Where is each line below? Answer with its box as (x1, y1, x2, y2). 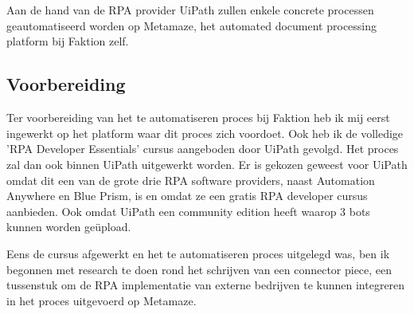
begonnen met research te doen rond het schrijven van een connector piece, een (6, 261, 393, 277)
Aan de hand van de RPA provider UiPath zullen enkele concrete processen (6, 2, 374, 18)
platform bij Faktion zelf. (6, 33, 129, 49)
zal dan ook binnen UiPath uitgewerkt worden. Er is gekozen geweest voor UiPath (6, 155, 408, 172)
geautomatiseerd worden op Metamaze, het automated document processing (6, 17, 377, 33)
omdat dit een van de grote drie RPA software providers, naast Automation (6, 171, 375, 188)
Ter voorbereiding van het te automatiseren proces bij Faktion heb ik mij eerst (6, 109, 390, 126)
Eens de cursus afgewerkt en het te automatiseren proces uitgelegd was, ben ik (6, 245, 390, 261)
